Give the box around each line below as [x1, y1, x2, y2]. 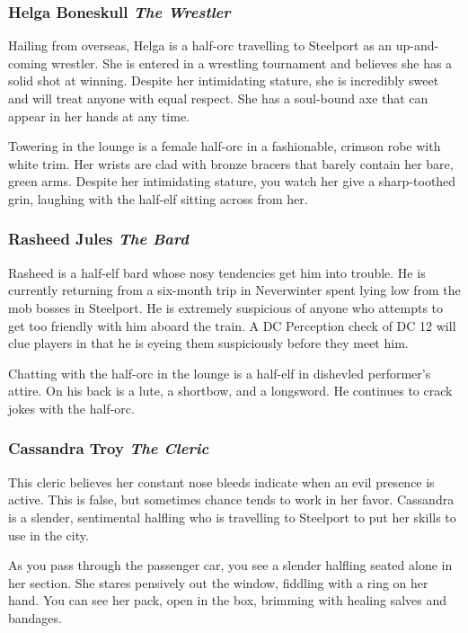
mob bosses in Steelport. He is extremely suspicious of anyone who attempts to [8, 298, 444, 316]
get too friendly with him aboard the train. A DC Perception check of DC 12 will [8, 316, 456, 334]
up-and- [395, 36, 439, 55]
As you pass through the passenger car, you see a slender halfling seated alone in [8, 556, 453, 575]
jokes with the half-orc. [8, 398, 135, 417]
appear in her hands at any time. [8, 106, 190, 125]
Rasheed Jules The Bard [8, 227, 189, 250]
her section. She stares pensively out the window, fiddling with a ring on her [8, 573, 428, 592]
